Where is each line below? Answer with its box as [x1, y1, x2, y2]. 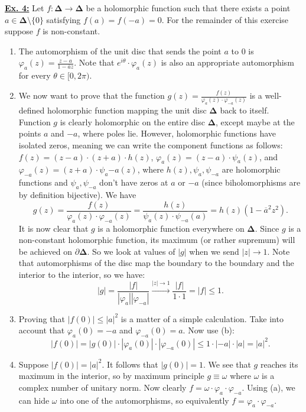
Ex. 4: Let [5, 2, 44, 14]
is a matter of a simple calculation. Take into [121, 312, 284, 325]
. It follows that [102, 358, 158, 370]
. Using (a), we [242, 381, 295, 393]
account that [18, 324, 65, 336]
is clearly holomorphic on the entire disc [60, 115, 205, 128]
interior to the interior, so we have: [18, 268, 145, 280]
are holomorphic [222, 163, 281, 176]
